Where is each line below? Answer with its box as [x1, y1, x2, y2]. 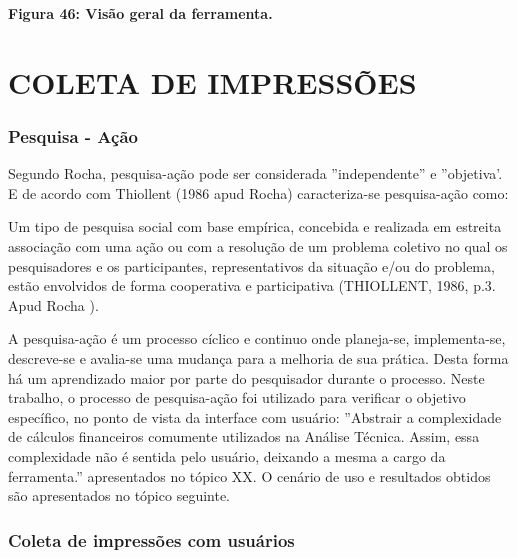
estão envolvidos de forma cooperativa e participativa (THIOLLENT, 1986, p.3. [8, 275, 496, 296]
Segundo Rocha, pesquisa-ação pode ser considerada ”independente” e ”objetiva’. [8, 163, 503, 184]
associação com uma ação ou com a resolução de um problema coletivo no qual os [8, 235, 508, 256]
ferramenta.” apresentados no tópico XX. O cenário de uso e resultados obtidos [8, 465, 491, 486]
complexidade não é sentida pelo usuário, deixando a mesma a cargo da [8, 445, 446, 466]
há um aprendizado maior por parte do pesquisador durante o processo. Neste [8, 367, 485, 388]
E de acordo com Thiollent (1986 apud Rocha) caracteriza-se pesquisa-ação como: [8, 182, 509, 203]
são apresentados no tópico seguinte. [8, 485, 230, 506]
